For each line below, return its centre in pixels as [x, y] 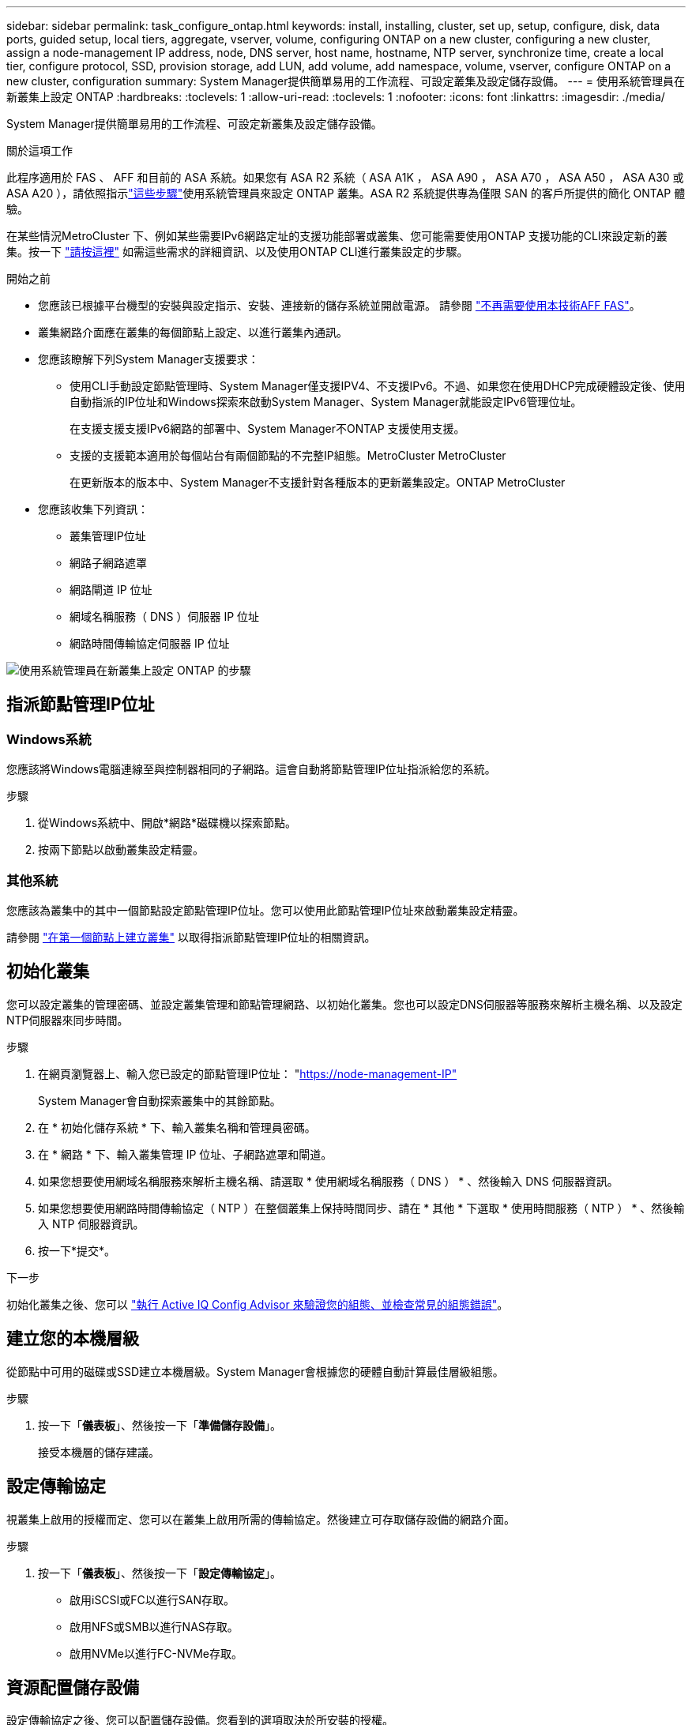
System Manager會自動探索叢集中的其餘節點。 [160, 1100]
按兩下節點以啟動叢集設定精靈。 [121, 850]
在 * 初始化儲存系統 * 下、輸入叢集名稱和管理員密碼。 [177, 1127]
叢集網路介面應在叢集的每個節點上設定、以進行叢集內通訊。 [193, 332]
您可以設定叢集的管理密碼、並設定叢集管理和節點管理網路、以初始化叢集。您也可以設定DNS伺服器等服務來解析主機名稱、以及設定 [344, 1004]
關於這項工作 [39, 150]
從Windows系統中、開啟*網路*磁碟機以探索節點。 [167, 823]
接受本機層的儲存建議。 [99, 1452]
